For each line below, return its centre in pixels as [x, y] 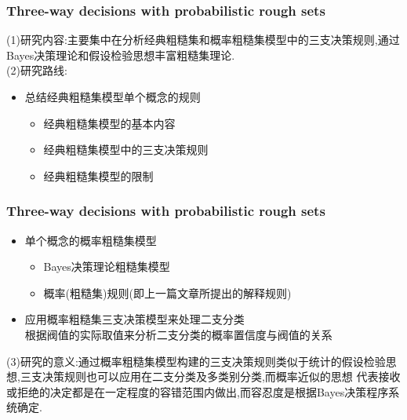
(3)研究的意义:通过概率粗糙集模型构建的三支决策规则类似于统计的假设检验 [196, 361]
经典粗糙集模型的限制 [98, 175]
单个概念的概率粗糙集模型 [91, 240]
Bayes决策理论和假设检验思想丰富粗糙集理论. [121, 55]
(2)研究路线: [37, 70]
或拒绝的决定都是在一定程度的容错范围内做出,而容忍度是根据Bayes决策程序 [198, 391]
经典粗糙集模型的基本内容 [109, 123]
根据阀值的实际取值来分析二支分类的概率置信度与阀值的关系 [178, 334]
